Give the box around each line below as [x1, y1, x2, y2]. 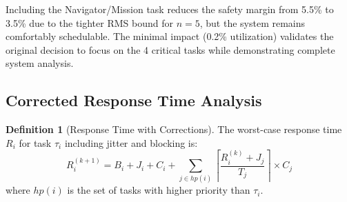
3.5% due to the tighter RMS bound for [6, 15, 173, 30]
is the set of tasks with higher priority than [67, 183, 250, 197]
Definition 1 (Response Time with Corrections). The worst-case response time [6, 122, 342, 137]
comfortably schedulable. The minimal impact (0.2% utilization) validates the [6, 29, 334, 43]
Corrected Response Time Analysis [6, 90, 262, 111]
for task [19, 135, 52, 150]
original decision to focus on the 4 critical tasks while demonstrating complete [6, 42, 335, 57]
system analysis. [6, 56, 74, 70]
